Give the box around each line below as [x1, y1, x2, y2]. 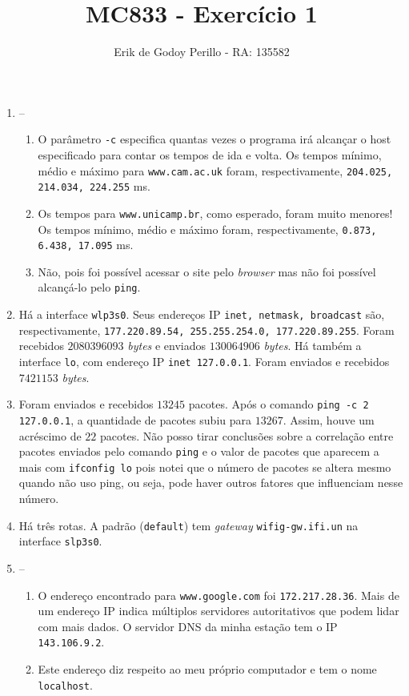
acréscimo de [18, 427, 82, 444]
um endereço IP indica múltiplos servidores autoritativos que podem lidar [38, 602, 399, 619]
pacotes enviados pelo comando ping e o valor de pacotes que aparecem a [18, 443, 379, 460]
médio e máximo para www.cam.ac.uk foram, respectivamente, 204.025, [38, 162, 393, 179]
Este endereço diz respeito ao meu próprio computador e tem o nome [38, 661, 377, 678]
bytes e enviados [127, 337, 207, 354]
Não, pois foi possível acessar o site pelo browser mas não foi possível [38, 263, 376, 280]
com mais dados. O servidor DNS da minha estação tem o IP [38, 618, 338, 634]
